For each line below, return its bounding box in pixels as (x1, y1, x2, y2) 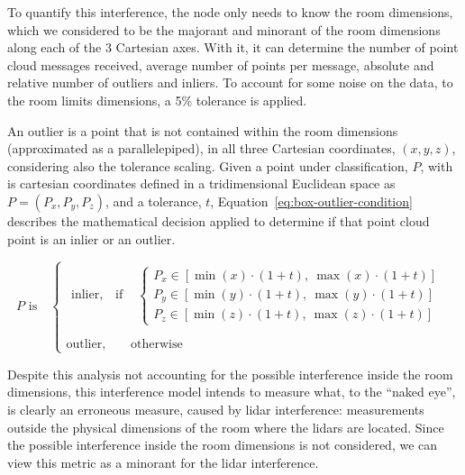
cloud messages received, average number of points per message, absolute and (7, 55, 434, 74)
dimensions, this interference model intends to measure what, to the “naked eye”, (7, 382, 456, 401)
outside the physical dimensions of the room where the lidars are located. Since (7, 417, 444, 436)
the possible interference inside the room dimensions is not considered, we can (7, 435, 438, 454)
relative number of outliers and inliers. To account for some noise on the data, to (7, 73, 453, 92)
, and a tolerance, (105, 191, 202, 210)
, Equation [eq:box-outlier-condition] (210, 191, 413, 210)
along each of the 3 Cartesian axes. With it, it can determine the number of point (7, 38, 459, 57)
